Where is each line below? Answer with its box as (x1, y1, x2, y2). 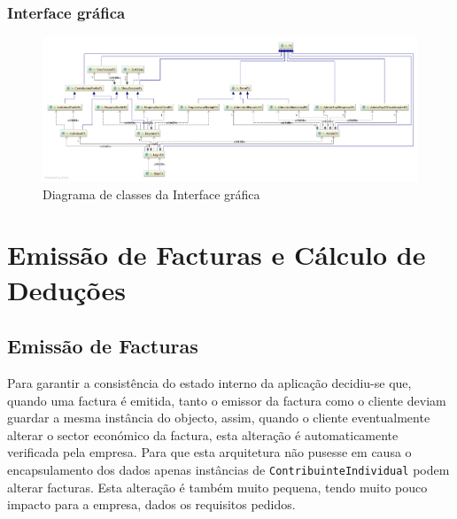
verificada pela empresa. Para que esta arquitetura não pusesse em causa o (7, 443, 412, 461)
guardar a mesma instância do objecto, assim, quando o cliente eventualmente (7, 408, 430, 427)
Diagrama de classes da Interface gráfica (43, 184, 260, 203)
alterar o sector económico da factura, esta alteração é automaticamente (7, 425, 399, 444)
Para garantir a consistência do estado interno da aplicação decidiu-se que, (7, 374, 412, 392)
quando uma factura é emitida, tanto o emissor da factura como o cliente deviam (7, 391, 446, 409)
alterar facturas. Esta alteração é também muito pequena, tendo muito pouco (7, 477, 428, 496)
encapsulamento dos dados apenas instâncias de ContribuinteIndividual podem (7, 461, 450, 479)
